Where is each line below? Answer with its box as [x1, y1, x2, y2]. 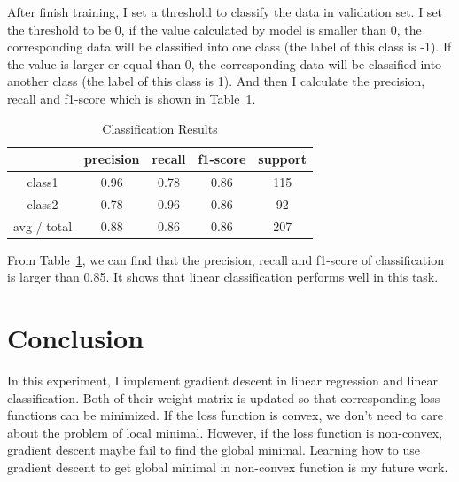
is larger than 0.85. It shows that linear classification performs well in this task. [7, 268, 439, 286]
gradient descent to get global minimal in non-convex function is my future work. [7, 458, 448, 477]
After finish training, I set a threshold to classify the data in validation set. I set [7, 3, 443, 20]
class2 [27, 194, 58, 213]
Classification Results [102, 119, 218, 137]
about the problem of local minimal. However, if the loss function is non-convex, [7, 423, 443, 441]
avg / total [13, 216, 73, 235]
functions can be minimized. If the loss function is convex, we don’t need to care [7, 406, 443, 424]
